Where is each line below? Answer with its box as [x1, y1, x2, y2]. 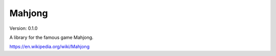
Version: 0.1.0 [9, 25, 38, 31]
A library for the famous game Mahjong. [9, 34, 94, 40]
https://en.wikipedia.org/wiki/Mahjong [9, 43, 89, 50]
